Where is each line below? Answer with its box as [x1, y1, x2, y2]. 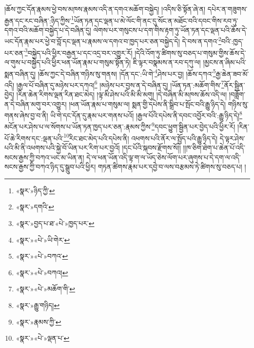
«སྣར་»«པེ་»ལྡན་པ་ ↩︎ [16, 333, 70, 343]
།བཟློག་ [229, 89, 245, 100]
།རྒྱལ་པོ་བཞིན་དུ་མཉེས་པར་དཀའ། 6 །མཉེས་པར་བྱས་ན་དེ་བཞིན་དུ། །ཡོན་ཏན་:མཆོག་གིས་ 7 [16, 78, 224, 90]
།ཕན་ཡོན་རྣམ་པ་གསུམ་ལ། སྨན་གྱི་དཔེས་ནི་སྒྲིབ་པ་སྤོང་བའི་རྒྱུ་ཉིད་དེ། [69, 99, 226, 109]
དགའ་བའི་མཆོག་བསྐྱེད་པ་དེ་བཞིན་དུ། [4, 24, 91, 35]
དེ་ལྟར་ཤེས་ [219, 133, 245, 143]
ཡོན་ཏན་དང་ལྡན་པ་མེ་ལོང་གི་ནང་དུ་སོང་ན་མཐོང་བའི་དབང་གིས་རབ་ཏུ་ [74, 15, 238, 25]
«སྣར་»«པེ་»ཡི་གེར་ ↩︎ [16, 234, 70, 245]
